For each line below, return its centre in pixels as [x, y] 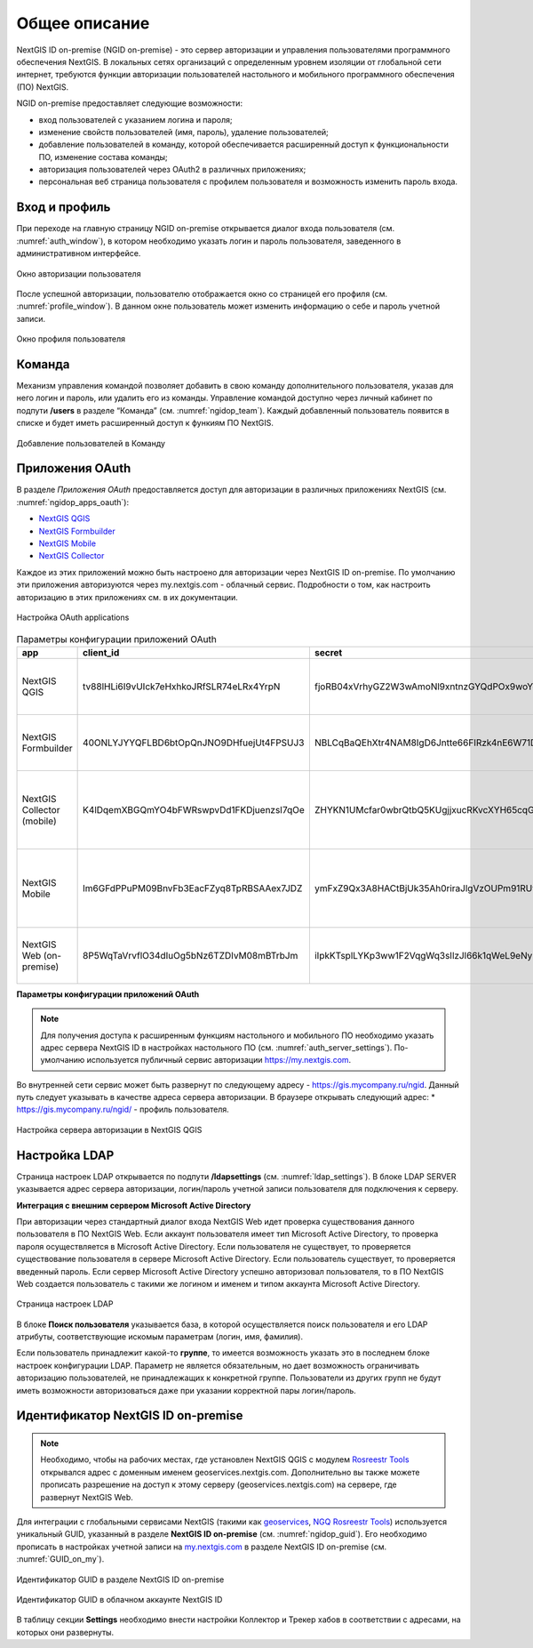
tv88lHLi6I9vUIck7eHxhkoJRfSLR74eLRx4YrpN [182, 687]
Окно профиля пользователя [71, 339]
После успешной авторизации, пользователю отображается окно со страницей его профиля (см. [202, 293]
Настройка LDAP [65, 1155]
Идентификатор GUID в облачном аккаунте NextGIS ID [119, 1599]
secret [328, 652]
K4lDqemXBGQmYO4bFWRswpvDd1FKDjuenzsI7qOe [194, 809]
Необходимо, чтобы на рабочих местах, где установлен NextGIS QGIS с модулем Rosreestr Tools [225, 1459]
